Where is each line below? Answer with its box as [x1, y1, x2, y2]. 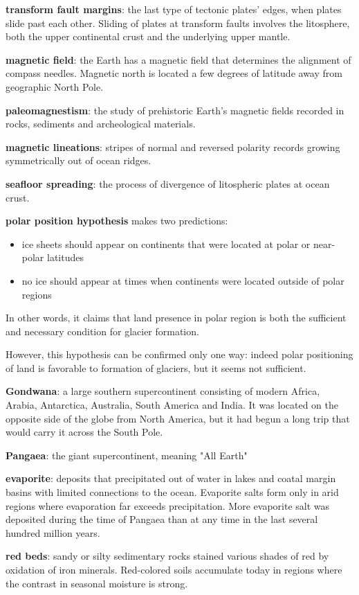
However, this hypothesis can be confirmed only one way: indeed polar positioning [6, 347, 353, 362]
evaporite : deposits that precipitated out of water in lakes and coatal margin [6, 471, 336, 486]
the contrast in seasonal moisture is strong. [6, 576, 188, 590]
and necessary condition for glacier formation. [6, 323, 199, 338]
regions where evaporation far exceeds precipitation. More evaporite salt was [6, 498, 330, 513]
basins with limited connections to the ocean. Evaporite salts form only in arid [6, 485, 339, 499]
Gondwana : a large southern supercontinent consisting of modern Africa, [6, 384, 320, 398]
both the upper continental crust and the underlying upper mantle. [6, 29, 291, 44]
